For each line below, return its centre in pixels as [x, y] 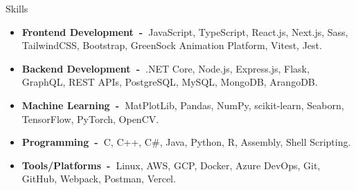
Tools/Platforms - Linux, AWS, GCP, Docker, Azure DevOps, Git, [171, 165]
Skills [17, 8]
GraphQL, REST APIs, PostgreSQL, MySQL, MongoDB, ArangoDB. [170, 82]
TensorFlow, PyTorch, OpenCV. [90, 118]
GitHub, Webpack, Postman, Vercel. [99, 179]
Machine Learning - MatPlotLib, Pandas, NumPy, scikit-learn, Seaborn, [183, 105]
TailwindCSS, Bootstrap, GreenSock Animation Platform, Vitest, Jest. [172, 45]
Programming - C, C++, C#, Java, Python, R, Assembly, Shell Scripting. [186, 142]
